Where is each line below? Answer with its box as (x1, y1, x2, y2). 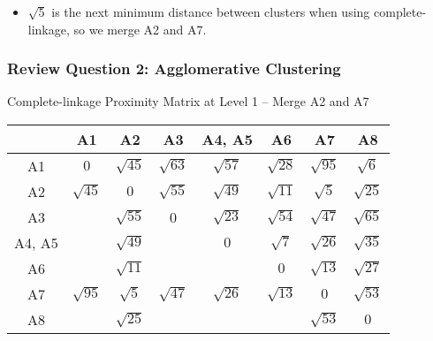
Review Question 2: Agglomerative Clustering (7, 57, 341, 80)
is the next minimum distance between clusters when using (51, 3, 370, 20)
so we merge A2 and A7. (73, 19, 207, 38)
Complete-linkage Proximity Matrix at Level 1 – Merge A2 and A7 (7, 92, 369, 110)
